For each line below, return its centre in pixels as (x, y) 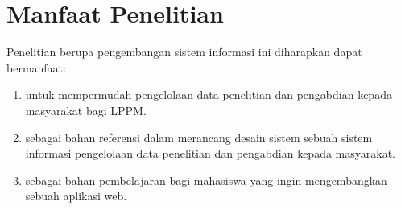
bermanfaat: (36, 67)
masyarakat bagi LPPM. (86, 110)
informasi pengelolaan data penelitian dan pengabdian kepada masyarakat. (210, 153)
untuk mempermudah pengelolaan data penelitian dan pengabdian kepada (209, 94)
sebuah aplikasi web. (76, 196)
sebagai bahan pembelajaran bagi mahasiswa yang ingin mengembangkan (206, 180)
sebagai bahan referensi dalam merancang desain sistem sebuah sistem (199, 137)
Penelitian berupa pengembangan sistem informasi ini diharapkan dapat (184, 52)
